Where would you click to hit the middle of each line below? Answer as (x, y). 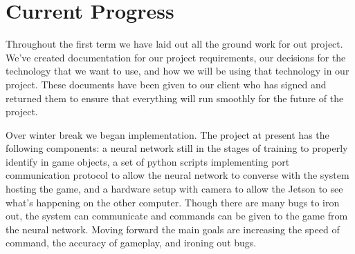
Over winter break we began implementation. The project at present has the (167, 134)
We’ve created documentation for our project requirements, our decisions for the (176, 57)
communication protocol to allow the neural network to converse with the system (177, 175)
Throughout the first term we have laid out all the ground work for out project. (174, 44)
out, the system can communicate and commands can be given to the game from (177, 216)
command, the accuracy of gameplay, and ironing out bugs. (131, 243)
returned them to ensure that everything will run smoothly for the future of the (175, 98)
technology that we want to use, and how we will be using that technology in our (177, 71)
